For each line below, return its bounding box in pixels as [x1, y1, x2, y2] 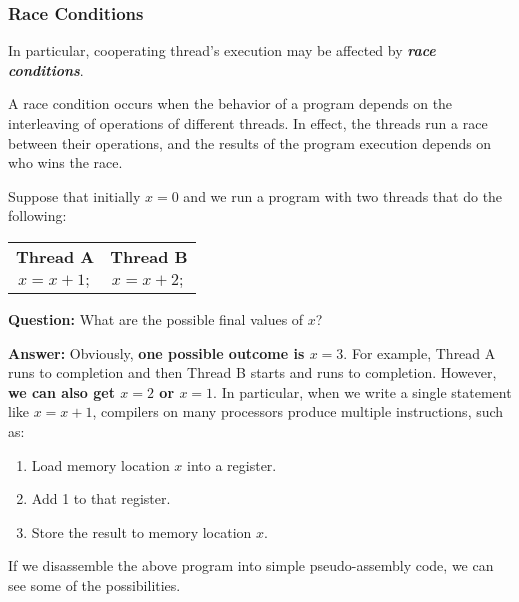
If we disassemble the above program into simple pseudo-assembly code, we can [8, 555, 494, 576]
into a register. [187, 454, 277, 475]
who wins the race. [8, 152, 123, 173]
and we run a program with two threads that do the [183, 185, 503, 206]
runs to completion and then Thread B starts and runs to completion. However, [8, 362, 497, 383]
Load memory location [31, 454, 170, 475]
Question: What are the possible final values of [8, 308, 304, 329]
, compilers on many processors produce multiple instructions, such [92, 401, 504, 422]
